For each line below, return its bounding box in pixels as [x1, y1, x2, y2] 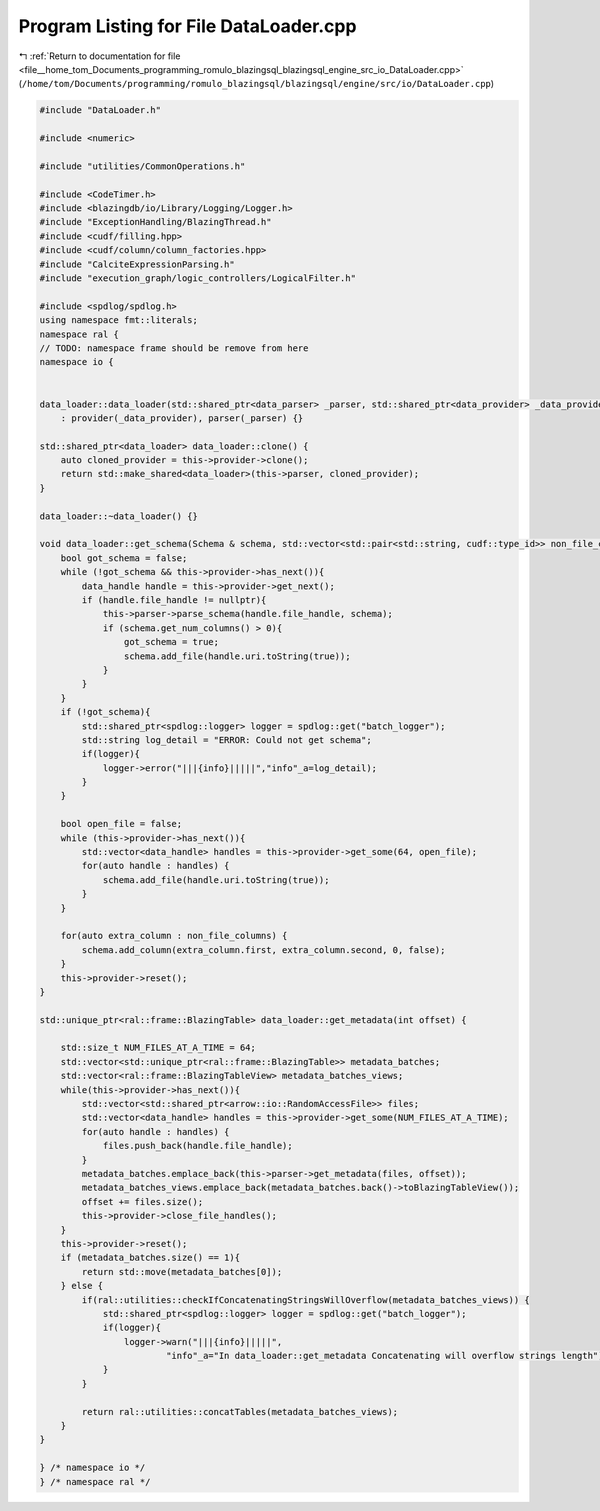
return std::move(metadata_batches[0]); [81, 1266, 283, 1277]
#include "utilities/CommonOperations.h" [39, 160, 246, 172]
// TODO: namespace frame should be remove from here [39, 342, 309, 354]
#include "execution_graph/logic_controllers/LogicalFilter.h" [39, 273, 357, 284]
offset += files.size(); [81, 1196, 204, 1207]
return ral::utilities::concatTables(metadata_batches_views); [81, 1406, 399, 1417]
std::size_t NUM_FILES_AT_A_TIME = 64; [60, 1042, 257, 1054]
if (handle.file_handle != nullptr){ [81, 594, 267, 605]
